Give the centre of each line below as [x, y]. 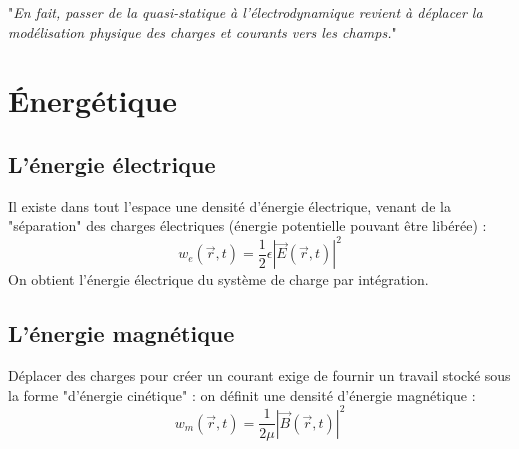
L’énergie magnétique [121, 333]
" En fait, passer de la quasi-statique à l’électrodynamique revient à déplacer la [245, 12]
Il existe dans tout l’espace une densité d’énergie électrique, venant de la [229, 205]
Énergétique [93, 100]
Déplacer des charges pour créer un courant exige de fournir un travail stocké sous [259, 375]
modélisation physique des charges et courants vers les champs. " [202, 31]
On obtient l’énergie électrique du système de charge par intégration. [218, 279]
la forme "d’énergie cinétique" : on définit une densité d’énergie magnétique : [242, 394]
